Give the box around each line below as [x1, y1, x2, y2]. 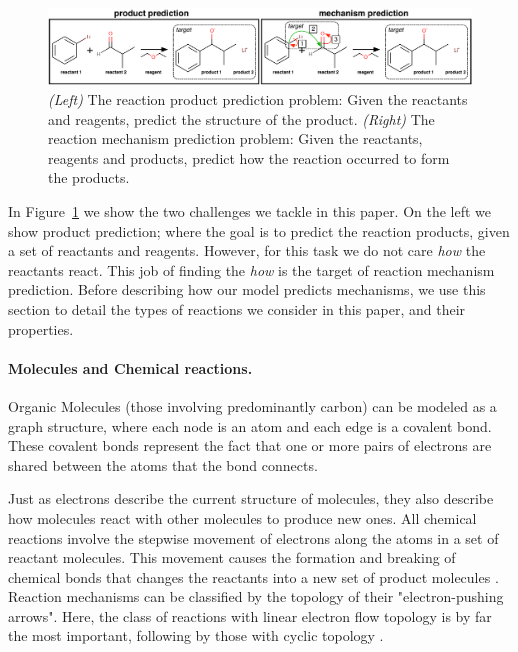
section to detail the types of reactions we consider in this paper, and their [8, 298, 466, 319]
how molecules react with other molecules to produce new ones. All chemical [8, 507, 477, 528]
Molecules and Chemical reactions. [8, 357, 253, 378]
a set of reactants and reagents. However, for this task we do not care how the [8, 240, 486, 261]
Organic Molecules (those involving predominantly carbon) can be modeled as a [8, 395, 497, 416]
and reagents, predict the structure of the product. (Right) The [48, 108, 435, 129]
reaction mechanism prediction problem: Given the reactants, [48, 128, 423, 149]
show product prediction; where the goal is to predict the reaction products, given [8, 220, 510, 241]
